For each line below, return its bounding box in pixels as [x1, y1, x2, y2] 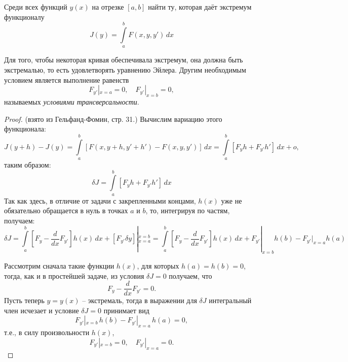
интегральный [209, 295, 252, 306]
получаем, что [169, 270, 212, 281]
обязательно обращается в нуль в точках [4, 205, 128, 216]
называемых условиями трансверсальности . [4, 96, 139, 107]
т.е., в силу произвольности [4, 327, 90, 338]
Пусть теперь [4, 295, 45, 306]
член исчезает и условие [4, 305, 79, 315]
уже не [221, 195, 242, 206]
